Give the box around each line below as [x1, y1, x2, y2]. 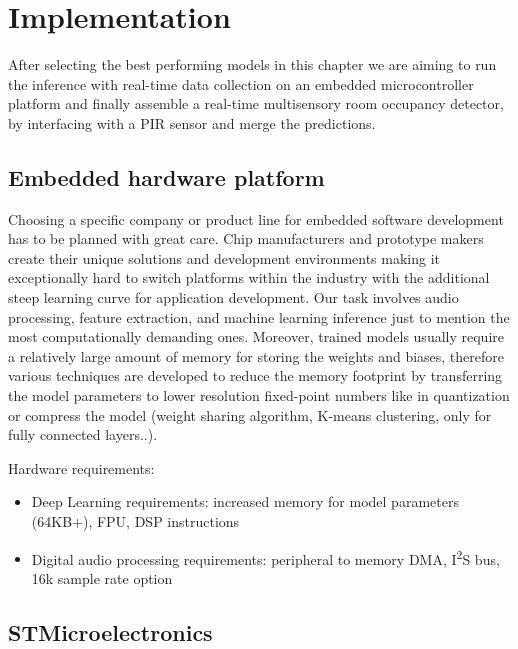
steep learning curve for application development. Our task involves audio [8, 287, 459, 308]
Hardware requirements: [8, 457, 155, 478]
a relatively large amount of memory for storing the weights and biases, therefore [8, 345, 505, 366]
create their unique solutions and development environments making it [8, 247, 441, 268]
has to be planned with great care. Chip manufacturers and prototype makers [8, 228, 484, 249]
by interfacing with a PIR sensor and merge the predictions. [8, 112, 376, 133]
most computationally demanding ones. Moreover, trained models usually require [8, 326, 504, 347]
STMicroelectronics [8, 616, 213, 647]
